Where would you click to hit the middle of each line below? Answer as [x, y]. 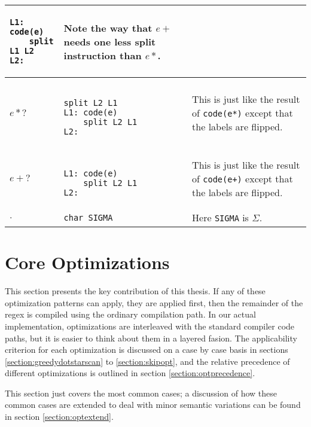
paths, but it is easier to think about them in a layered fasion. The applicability [151, 338]
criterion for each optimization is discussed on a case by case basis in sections [147, 350]
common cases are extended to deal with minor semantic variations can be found [153, 405]
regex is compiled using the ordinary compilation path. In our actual [130, 314]
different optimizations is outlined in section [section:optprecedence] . [130, 373]
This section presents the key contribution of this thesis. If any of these [135, 291]
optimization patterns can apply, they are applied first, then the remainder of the [154, 302]
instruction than [103, 55]
